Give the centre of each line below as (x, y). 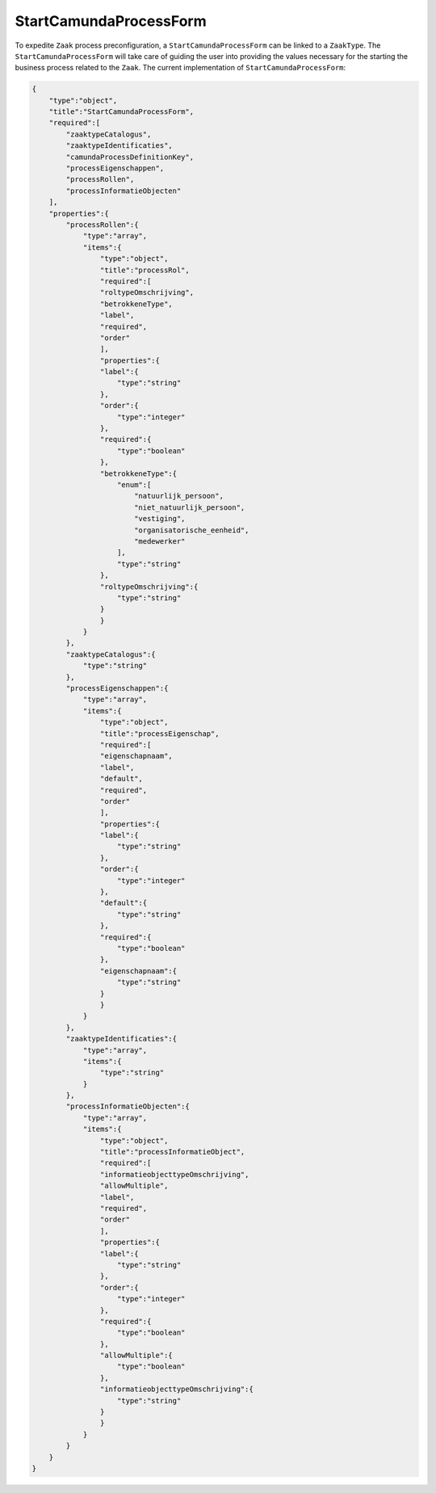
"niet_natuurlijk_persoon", (189, 507)
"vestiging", (159, 519)
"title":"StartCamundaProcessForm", (121, 112)
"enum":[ (134, 484)
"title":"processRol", (145, 270)
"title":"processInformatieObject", (172, 1152)
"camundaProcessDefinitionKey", (130, 157)
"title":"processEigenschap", (159, 734)
